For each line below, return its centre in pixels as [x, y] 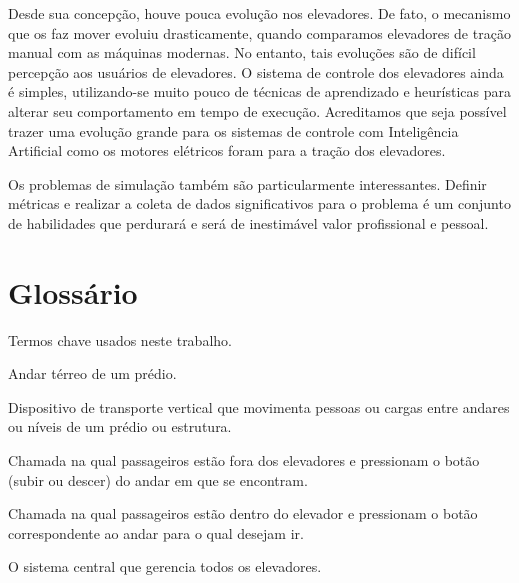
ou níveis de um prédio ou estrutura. [120, 426]
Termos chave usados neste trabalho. [120, 339]
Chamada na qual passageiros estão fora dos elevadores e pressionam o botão [244, 460]
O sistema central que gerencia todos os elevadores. [165, 566]
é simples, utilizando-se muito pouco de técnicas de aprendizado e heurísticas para [259, 91]
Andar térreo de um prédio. [92, 373]
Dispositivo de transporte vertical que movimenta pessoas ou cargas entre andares [259, 406]
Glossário [73, 291]
